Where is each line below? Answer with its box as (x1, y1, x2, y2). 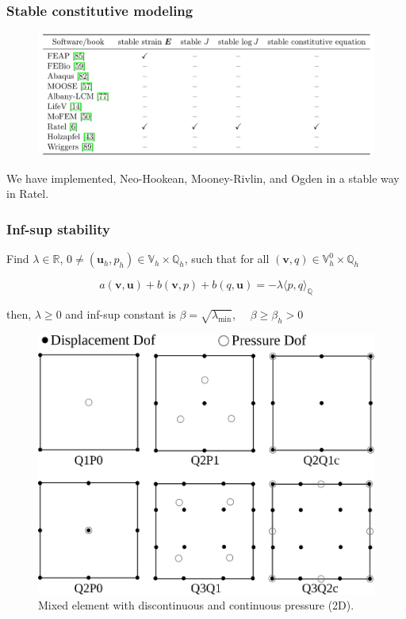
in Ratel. (6, 185, 49, 202)
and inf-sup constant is (65, 305, 176, 322)
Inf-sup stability (6, 219, 110, 238)
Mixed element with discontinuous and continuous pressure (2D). (38, 597, 354, 613)
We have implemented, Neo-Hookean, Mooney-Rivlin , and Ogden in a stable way (6, 169, 400, 186)
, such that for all (184, 250, 270, 267)
